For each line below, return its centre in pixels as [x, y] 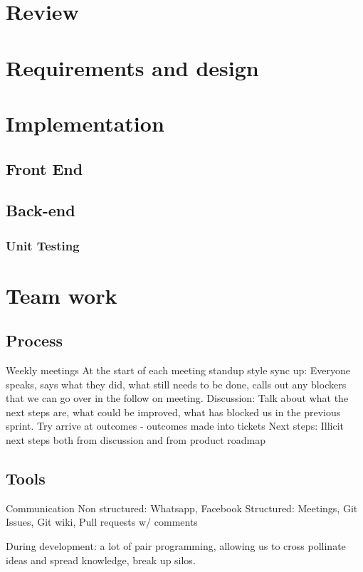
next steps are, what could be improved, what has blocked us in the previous [173, 412]
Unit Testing [43, 245]
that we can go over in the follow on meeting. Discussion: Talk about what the [177, 398]
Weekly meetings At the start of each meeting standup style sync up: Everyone [178, 370]
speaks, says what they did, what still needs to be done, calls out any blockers [176, 384]
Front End [44, 168]
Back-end [41, 210]
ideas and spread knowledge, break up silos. [101, 560]
